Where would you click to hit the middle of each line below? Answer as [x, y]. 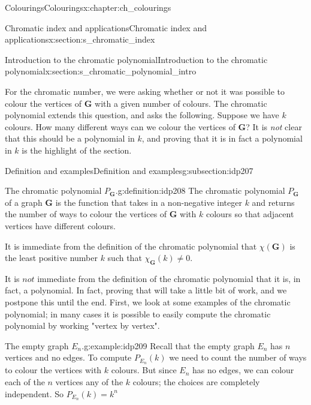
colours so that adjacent [250, 214]
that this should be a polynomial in [70, 138]
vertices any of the [89, 381]
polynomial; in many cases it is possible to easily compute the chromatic [138, 313]
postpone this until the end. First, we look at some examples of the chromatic [148, 302]
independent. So [34, 393]
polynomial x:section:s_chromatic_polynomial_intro [101, 71]
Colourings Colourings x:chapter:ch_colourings [88, 7]
